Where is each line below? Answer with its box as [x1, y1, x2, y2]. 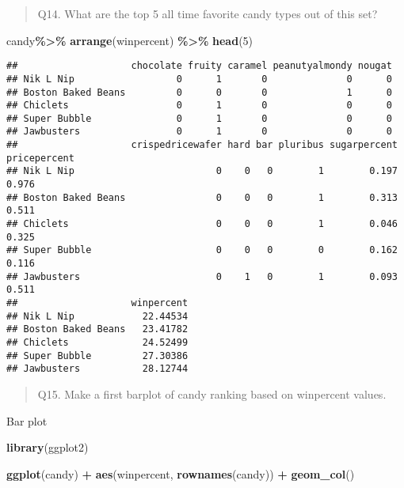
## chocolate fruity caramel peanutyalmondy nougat [6, 60, 392, 72]
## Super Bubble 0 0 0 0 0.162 [6, 244, 398, 256]
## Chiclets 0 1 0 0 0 [6, 100, 392, 112]
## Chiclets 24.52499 [6, 336, 189, 348]
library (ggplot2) [6, 439, 89, 456]
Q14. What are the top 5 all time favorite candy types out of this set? [37, 6, 378, 21]
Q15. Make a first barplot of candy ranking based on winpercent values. [37, 385, 387, 402]
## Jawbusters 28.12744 [6, 363, 189, 375]
